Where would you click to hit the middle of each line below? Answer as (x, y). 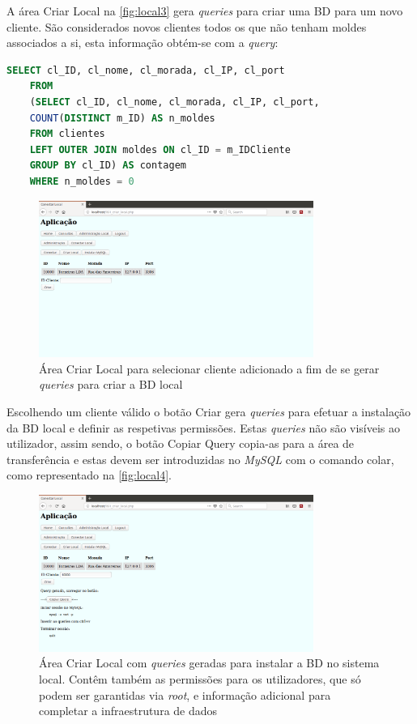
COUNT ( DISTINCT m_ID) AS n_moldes (122, 118)
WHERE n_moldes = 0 (82, 181)
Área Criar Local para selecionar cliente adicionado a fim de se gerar (209, 368)
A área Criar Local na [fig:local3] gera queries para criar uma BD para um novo (205, 11)
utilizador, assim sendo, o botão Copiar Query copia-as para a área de (181, 443)
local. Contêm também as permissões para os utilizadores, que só (200, 679)
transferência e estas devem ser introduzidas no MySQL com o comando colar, (200, 459)
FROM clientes (67, 134)
